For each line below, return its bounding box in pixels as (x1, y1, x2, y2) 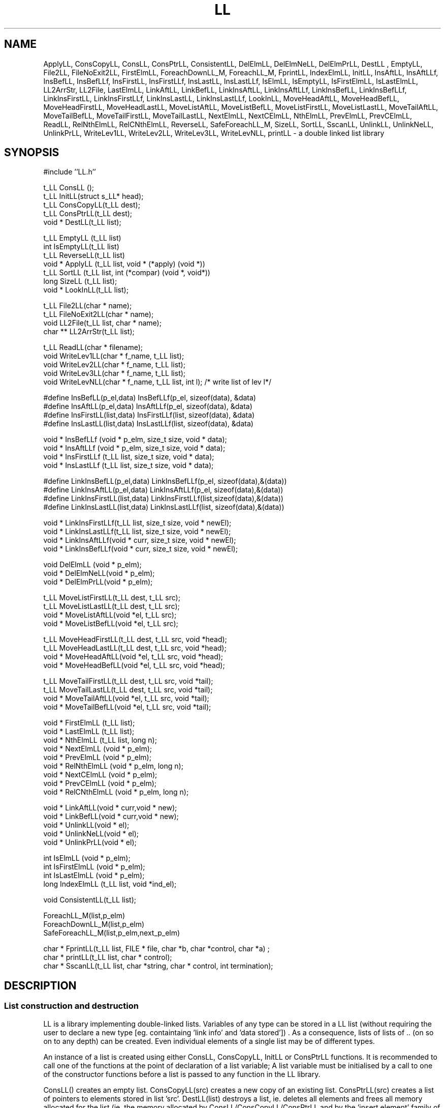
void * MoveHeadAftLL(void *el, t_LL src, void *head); (43, 652, 224, 661)
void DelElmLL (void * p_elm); (43, 560, 142, 569)
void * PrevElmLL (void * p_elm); (43, 753, 151, 762)
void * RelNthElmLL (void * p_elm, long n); (43, 762, 183, 771)
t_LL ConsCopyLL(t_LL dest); (43, 200, 140, 210)
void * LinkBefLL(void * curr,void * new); (43, 812, 179, 821)
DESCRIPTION (4, 979, 77, 992)
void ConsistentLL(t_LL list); (43, 895, 137, 905)
